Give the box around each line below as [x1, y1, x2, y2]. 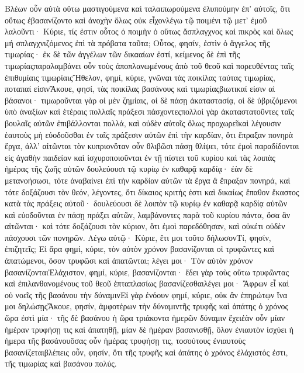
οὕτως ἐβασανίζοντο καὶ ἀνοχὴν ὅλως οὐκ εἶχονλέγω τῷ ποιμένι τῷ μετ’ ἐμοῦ [5, 13, 267, 26]
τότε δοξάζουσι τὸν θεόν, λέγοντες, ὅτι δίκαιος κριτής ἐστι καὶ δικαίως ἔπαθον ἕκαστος [5, 185, 299, 198]
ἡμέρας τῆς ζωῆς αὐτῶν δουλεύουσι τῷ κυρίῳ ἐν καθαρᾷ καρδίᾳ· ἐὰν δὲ [5, 163, 253, 175]
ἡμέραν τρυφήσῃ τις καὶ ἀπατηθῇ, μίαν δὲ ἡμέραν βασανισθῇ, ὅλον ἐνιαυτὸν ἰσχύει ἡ [5, 323, 294, 335]
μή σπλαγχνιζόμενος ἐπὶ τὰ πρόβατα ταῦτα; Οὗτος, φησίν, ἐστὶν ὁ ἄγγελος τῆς [5, 36, 270, 49]
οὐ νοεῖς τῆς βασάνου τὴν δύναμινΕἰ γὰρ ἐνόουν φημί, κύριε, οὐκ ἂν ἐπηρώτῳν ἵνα [5, 288, 288, 301]
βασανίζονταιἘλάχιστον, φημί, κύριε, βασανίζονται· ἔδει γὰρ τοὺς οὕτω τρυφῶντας [5, 265, 289, 278]
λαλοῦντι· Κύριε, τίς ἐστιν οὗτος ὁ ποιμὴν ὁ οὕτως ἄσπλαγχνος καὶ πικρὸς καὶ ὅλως [5, 25, 293, 37]
